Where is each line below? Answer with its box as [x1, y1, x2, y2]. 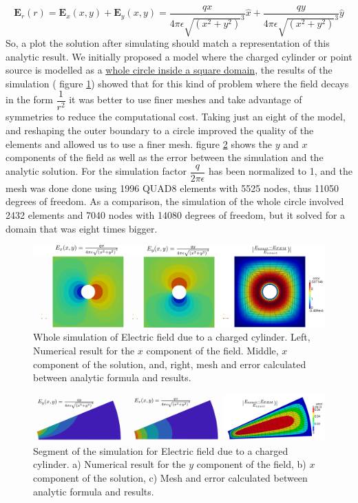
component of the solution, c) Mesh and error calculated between [33, 470, 308, 484]
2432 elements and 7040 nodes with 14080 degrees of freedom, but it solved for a [6, 208, 346, 222]
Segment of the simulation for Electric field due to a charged [33, 443, 288, 458]
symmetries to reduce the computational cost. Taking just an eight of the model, [6, 109, 346, 124]
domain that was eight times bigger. [6, 221, 158, 235]
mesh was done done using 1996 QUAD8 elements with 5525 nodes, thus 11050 [6, 180, 339, 195]
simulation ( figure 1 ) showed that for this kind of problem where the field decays [6, 76, 349, 90]
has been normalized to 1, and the [208, 164, 352, 178]
